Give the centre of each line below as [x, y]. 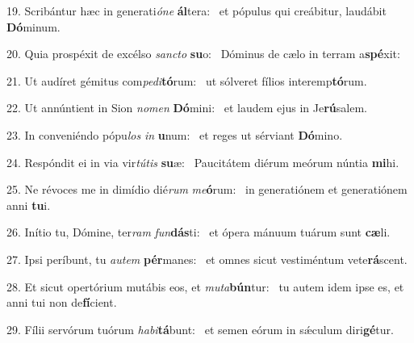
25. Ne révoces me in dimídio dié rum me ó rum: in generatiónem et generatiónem [207, 189]
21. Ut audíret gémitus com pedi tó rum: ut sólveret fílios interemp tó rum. [187, 80]
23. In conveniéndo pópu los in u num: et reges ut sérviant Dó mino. [175, 134]
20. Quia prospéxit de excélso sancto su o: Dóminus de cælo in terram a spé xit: [203, 54]
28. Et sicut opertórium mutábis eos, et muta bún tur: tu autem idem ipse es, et [205, 286]
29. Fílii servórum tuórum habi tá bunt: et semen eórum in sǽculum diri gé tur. [200, 329]
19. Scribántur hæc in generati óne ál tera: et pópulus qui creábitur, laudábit [197, 10]
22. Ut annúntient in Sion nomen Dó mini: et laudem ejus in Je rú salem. [187, 108]
